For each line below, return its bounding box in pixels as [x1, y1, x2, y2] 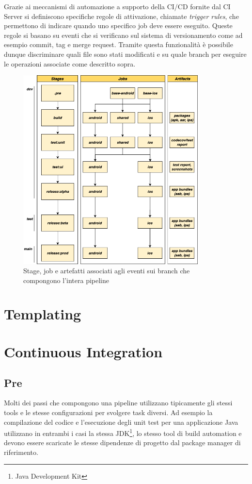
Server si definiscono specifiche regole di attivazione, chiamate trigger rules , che [4, 11, 239, 21]
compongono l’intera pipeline [23, 275, 110, 285]
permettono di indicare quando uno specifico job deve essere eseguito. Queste [4, 20, 233, 31]
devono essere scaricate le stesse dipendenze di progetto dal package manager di [4, 437, 241, 448]
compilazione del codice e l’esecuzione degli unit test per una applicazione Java [4, 417, 238, 427]
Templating [4, 303, 81, 323]
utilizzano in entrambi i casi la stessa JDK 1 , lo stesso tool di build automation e [4, 427, 242, 438]
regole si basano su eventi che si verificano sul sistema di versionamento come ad [4, 30, 243, 40]
